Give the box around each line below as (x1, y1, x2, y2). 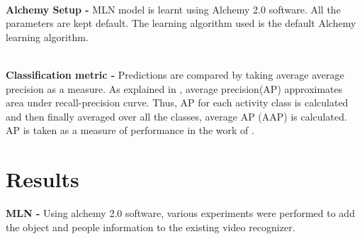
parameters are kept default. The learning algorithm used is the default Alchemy (6, 16, 356, 30)
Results (6, 165, 79, 194)
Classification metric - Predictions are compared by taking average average (6, 67, 344, 82)
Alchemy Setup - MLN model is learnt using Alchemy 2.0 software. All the (6, 1, 341, 16)
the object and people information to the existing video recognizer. (6, 219, 295, 234)
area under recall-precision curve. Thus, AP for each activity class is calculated (6, 95, 349, 110)
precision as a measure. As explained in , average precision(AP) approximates (6, 81, 343, 96)
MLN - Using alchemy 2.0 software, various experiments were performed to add (6, 206, 355, 221)
